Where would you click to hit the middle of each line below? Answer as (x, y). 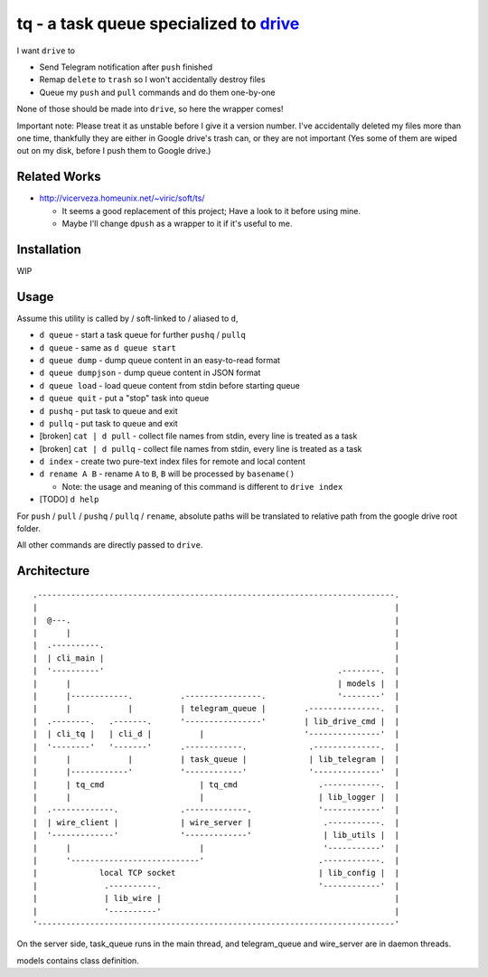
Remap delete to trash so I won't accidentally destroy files (152, 80)
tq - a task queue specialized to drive (158, 23)
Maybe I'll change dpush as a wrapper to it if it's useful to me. (177, 223)
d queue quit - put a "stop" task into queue (124, 399)
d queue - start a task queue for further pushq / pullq (142, 335)
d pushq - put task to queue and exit (108, 410)
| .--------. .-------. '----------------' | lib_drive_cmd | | (216, 721)
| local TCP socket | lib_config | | (216, 873)
